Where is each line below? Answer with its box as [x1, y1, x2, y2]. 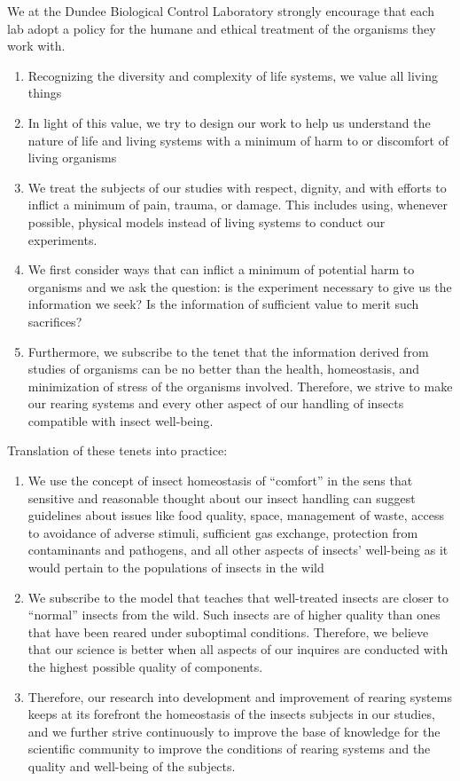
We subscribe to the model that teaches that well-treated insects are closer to [27, 588, 449, 606]
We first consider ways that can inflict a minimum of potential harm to [27, 260, 415, 279]
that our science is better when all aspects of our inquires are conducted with [27, 640, 448, 659]
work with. [7, 36, 66, 55]
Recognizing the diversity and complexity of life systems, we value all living [27, 66, 438, 84]
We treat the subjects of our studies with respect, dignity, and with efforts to [27, 177, 447, 196]
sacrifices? [27, 312, 82, 330]
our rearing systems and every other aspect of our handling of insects [27, 394, 404, 413]
